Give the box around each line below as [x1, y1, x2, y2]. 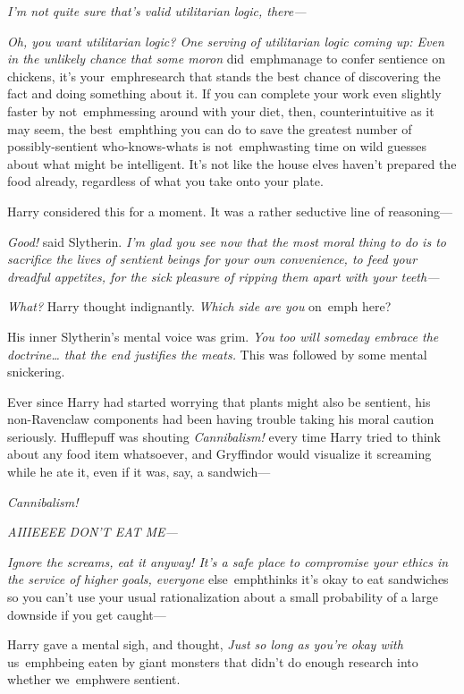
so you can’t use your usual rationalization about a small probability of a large [7, 588, 438, 606]
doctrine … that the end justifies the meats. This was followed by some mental [7, 344, 427, 363]
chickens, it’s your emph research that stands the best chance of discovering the [7, 66, 441, 85]
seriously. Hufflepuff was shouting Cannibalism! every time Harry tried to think [7, 427, 441, 445]
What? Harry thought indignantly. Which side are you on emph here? [7, 297, 392, 316]
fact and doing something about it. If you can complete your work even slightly [7, 84, 442, 103]
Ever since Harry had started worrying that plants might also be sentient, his [7, 392, 431, 410]
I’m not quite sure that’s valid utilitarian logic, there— [7, 2, 307, 20]
